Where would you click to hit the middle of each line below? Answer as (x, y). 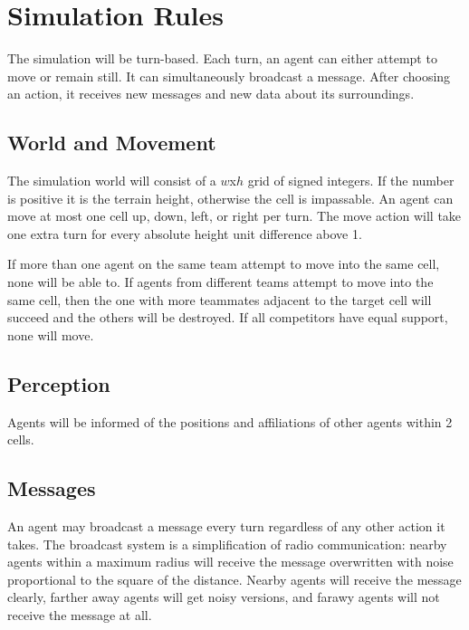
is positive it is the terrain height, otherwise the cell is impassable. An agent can (230, 198)
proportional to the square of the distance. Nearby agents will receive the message (234, 579)
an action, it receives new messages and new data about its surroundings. (211, 94)
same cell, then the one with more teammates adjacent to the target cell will (220, 299)
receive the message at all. (80, 615)
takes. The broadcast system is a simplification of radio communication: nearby (227, 544)
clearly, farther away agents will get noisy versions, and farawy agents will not (224, 597)
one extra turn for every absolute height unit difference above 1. (185, 233)
